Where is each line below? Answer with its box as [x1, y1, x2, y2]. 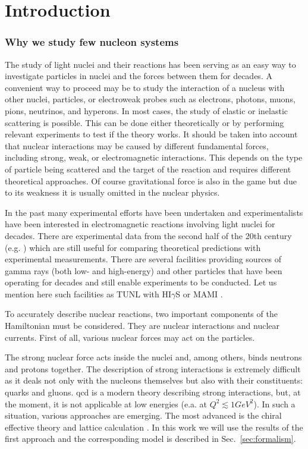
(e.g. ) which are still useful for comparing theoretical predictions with [5, 241, 261, 253]
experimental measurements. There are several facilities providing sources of [5, 253, 282, 265]
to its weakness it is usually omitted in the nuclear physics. [5, 186, 220, 199]
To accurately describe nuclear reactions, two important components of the [5, 307, 278, 320]
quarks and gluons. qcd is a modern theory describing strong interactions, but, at [5, 386, 301, 398]
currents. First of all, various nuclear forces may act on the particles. [5, 331, 255, 343]
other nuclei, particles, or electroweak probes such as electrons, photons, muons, [5, 93, 296, 105]
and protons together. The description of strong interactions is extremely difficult [5, 362, 301, 375]
